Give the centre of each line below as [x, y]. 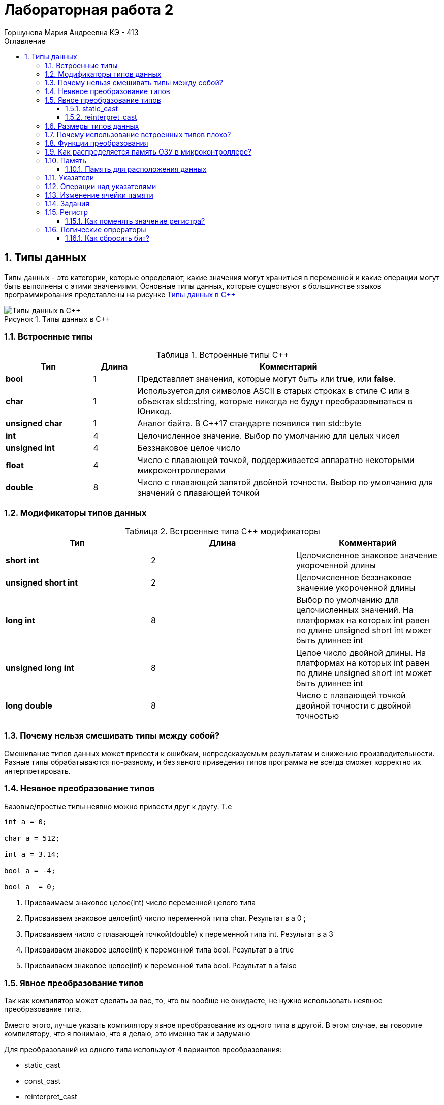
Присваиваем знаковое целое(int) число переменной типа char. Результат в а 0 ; [165, 918]
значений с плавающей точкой [198, 493]
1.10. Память [66, 160]
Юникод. [155, 411]
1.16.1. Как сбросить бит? [107, 238]
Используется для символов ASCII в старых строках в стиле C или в [274, 391]
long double [29, 706]
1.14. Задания [67, 203]
